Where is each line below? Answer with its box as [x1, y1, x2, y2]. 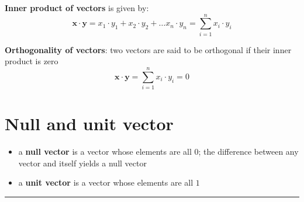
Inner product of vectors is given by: [5, 2, 149, 13]
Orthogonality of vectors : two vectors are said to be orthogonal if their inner [5, 43, 292, 55]
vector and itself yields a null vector [18, 156, 147, 169]
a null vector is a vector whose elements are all [18, 145, 192, 158]
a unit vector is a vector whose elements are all [18, 176, 194, 189]
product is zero [5, 55, 58, 67]
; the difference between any [198, 145, 299, 158]
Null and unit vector [5, 112, 174, 135]
